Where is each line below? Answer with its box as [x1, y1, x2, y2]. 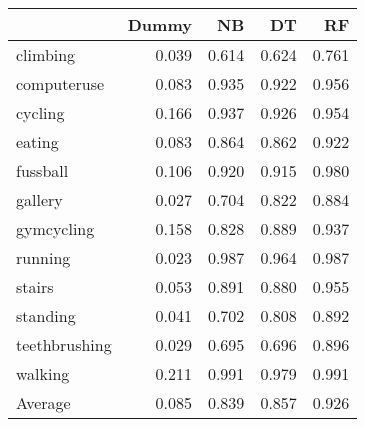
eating [16, 130, 59, 153]
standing [16, 304, 76, 327]
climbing [16, 43, 76, 66]
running [16, 246, 71, 269]
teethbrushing [16, 333, 112, 356]
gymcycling [16, 217, 95, 240]
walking [16, 362, 70, 385]
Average [16, 391, 71, 414]
